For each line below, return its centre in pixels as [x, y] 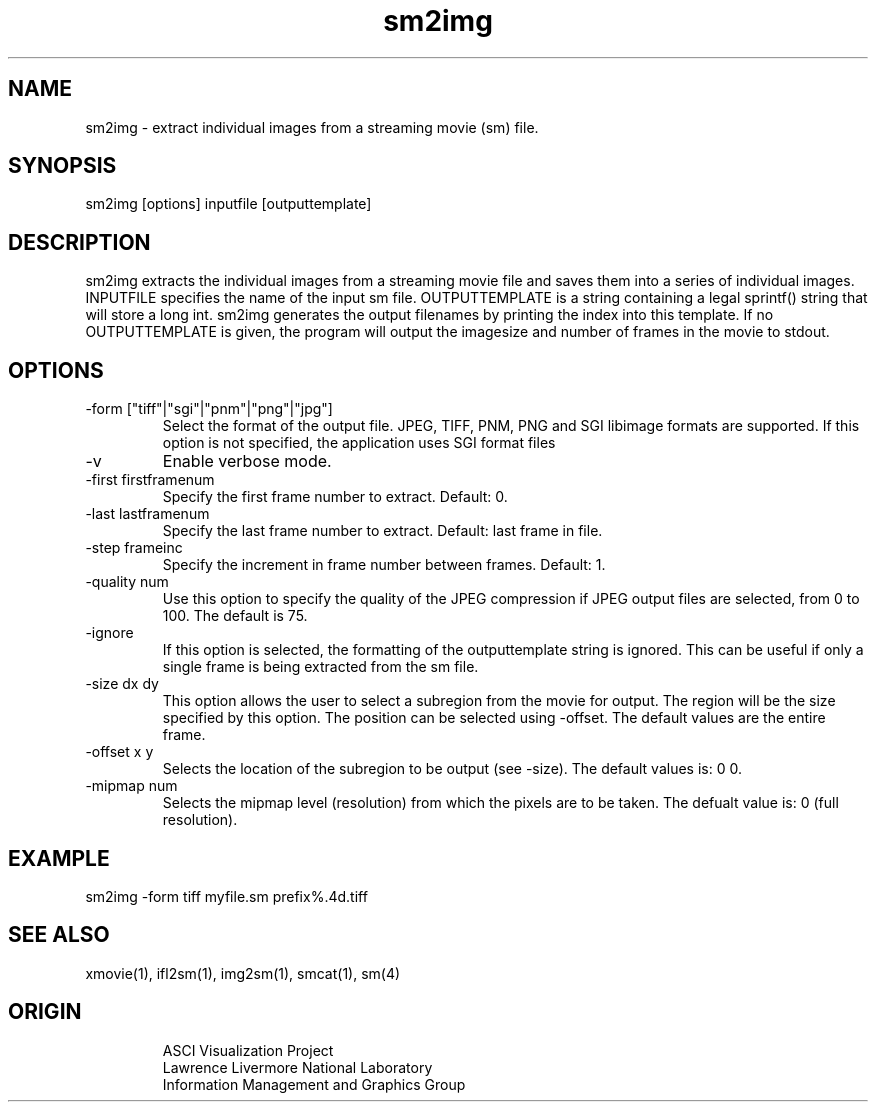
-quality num [127, 582]
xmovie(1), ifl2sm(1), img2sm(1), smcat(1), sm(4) [243, 973]
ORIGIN [45, 1012]
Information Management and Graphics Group [314, 1084]
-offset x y [119, 752]
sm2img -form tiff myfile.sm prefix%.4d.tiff [226, 896]
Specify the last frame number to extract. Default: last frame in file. [382, 531]
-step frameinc [134, 548]
